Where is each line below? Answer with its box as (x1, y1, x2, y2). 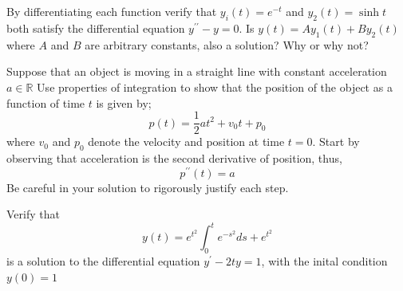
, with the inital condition (261, 253, 388, 269)
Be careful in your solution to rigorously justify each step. (6, 179, 289, 195)
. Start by (312, 133, 360, 150)
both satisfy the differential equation (6, 19, 185, 36)
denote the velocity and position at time (88, 133, 285, 150)
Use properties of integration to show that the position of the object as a (37, 78, 393, 95)
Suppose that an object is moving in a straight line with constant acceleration (6, 63, 387, 80)
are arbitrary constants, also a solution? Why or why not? (85, 36, 369, 53)
